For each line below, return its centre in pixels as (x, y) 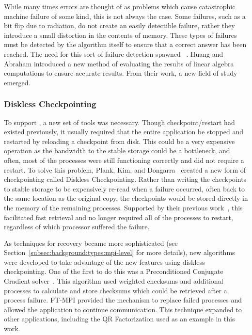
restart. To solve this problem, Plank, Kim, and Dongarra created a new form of (125, 169)
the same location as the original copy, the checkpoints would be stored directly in (126, 198)
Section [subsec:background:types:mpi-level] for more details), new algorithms (119, 252)
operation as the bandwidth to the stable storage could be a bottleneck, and (117, 151)
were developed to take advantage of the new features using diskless (104, 262)
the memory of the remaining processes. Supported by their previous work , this (123, 207)
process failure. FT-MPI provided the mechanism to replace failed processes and (123, 300)
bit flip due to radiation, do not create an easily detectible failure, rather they (119, 25)
